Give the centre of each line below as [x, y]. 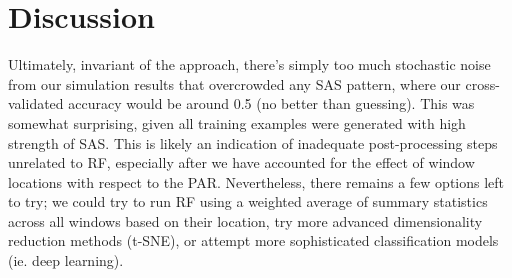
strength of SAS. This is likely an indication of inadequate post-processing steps [253, 142]
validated [36, 103]
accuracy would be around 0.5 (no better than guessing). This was [271, 103]
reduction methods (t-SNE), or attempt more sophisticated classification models [253, 240]
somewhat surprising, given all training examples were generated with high [237, 122]
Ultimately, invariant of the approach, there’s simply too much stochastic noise [249, 64]
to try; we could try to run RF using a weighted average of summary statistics [248, 201]
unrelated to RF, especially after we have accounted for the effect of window [241, 162]
